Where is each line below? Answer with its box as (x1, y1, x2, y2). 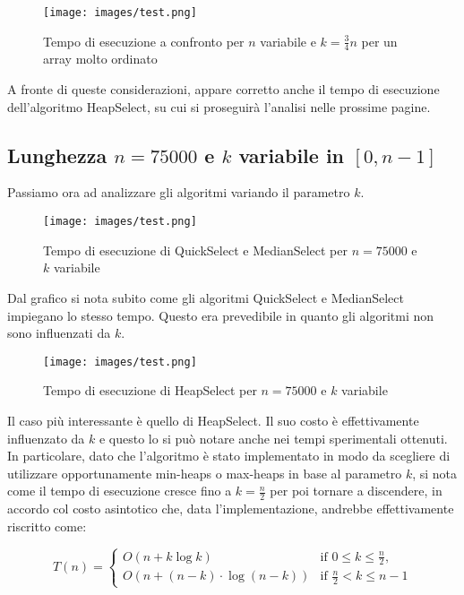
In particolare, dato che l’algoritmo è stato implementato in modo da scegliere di (7, 446, 451, 465)
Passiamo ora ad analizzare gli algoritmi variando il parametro (7, 183, 350, 202)
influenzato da (7, 428, 85, 447)
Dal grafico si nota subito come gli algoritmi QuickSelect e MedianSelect (7, 288, 404, 306)
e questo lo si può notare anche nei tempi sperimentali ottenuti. (99, 428, 448, 447)
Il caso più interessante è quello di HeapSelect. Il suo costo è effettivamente (7, 410, 419, 429)
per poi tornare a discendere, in (270, 481, 443, 500)
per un (361, 31, 398, 50)
